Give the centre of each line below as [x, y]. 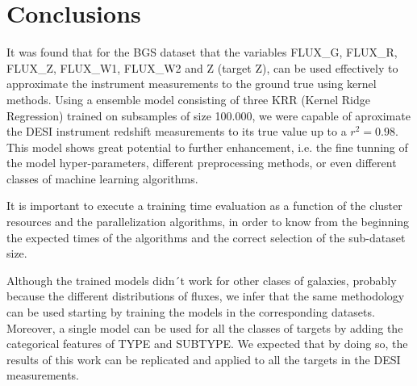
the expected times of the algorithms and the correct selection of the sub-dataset [206, 237]
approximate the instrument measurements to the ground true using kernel [192, 84]
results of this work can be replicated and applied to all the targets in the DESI [204, 359]
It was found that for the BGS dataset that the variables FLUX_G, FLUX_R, [202, 52]
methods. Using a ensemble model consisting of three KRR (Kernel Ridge [188, 99]
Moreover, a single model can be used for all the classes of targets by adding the [205, 327]
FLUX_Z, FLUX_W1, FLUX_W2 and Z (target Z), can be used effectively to [202, 67]
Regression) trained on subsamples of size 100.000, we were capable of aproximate [208, 115]
